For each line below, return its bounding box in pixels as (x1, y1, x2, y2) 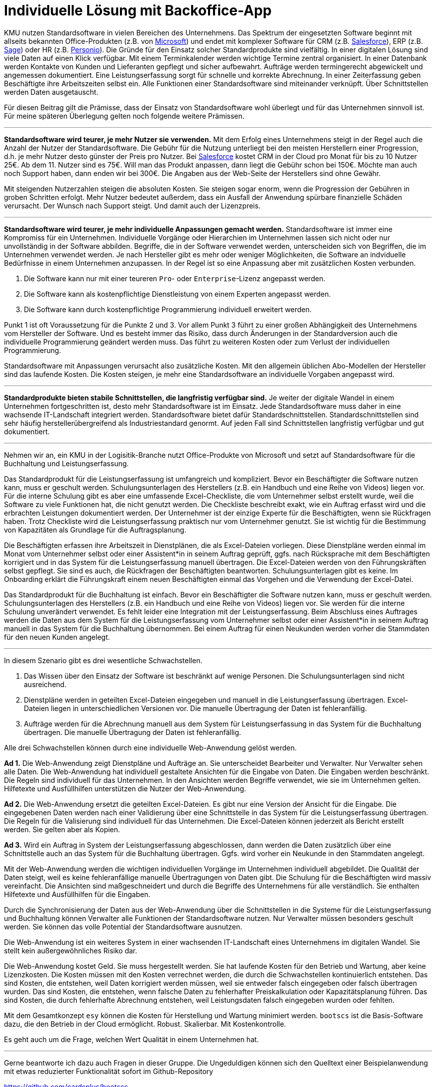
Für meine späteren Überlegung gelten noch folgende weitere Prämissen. (4, 111, 245, 120)
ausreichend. (24, 680, 67, 689)
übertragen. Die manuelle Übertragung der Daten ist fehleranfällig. (24, 727, 241, 736)
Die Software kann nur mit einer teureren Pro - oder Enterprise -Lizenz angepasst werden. (24, 274, 326, 283)
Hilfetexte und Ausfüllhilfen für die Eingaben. (4, 890, 150, 899)
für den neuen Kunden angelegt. (4, 632, 110, 641)
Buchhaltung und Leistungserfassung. (4, 459, 129, 468)
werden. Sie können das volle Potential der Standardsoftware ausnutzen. (4, 922, 242, 931)
